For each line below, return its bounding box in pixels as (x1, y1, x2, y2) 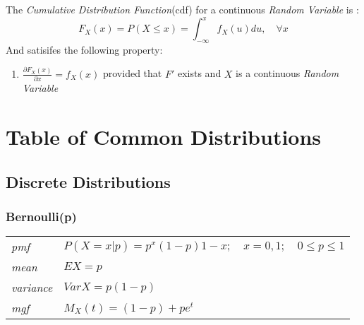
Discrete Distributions (6, 170, 171, 192)
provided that (102, 66, 162, 81)
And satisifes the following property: (6, 42, 163, 57)
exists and (177, 66, 222, 81)
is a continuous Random (236, 66, 339, 81)
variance (11, 279, 53, 296)
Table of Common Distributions (6, 122, 322, 150)
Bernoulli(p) (6, 207, 77, 225)
